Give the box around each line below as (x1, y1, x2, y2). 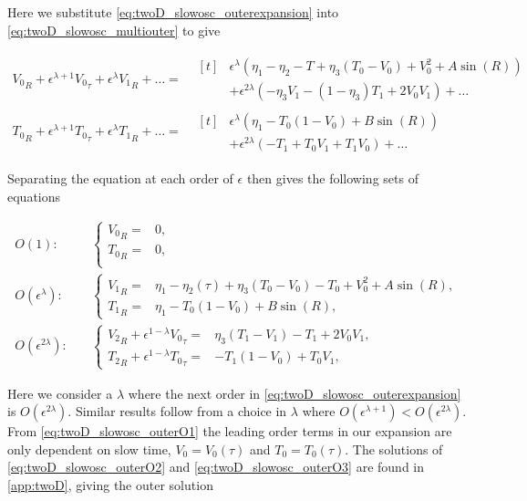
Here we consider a (7, 383, 113, 402)
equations (7, 187, 61, 206)
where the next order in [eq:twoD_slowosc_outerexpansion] (128, 383, 461, 402)
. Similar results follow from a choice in (67, 402, 287, 421)
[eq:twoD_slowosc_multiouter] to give (7, 20, 221, 39)
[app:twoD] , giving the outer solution (7, 475, 213, 494)
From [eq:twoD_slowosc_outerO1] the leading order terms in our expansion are (7, 422, 452, 441)
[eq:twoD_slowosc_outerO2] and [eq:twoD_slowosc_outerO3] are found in (7, 457, 425, 476)
